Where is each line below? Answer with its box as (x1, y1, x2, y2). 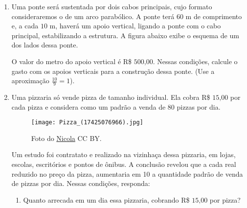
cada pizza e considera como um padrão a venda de (11, 101, 166, 112)
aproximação (11, 75, 49, 86)
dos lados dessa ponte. (11, 40, 78, 50)
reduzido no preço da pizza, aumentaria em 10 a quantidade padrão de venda (11, 168, 243, 179)
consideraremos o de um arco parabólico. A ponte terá (11, 11, 175, 21)
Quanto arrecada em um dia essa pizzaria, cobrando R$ (23, 194, 190, 205)
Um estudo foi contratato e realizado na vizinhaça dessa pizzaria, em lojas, (11, 149, 236, 160)
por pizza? (209, 194, 241, 205)
